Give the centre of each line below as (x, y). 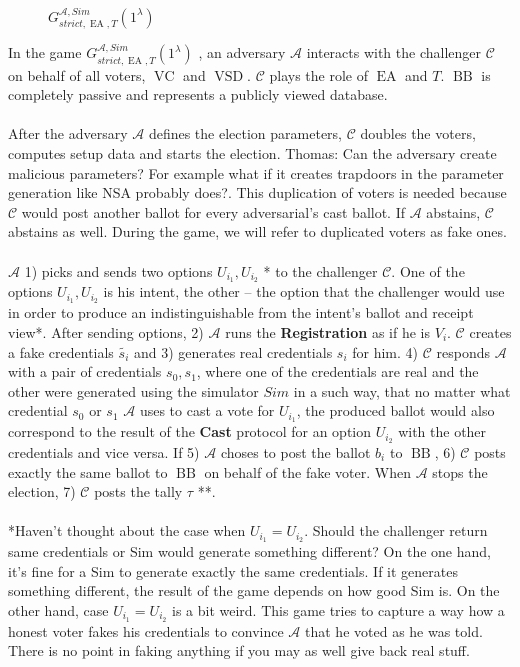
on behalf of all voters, (77, 74)
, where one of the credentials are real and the (337, 371)
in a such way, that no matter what (402, 390)
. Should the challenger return (396, 530)
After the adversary (68, 133)
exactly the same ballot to (88, 471)
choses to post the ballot (295, 452)
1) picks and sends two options (118, 270)
